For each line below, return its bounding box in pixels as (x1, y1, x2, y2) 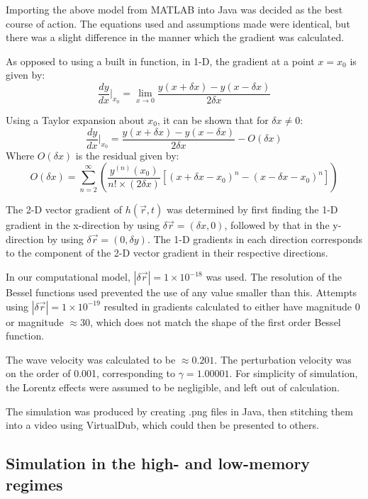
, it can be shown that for (157, 113, 269, 128)
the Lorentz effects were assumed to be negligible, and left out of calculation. (6, 380, 340, 395)
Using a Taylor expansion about (6, 113, 145, 128)
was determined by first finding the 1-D (166, 202, 338, 217)
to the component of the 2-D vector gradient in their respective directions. (6, 245, 328, 260)
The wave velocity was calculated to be (6, 352, 176, 366)
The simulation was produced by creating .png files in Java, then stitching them (6, 403, 353, 418)
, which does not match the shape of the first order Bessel (89, 314, 341, 329)
